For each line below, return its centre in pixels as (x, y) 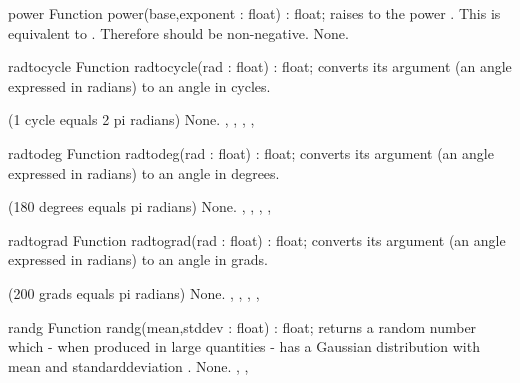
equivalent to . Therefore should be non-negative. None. (178, 32)
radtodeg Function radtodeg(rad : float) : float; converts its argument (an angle (251, 152)
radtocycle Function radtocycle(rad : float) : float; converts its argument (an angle (260, 66)
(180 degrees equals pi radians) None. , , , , (140, 206)
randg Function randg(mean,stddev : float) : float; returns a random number (242, 326)
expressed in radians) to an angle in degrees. (144, 172)
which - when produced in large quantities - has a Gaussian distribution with (244, 346)
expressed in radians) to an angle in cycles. (139, 85)
